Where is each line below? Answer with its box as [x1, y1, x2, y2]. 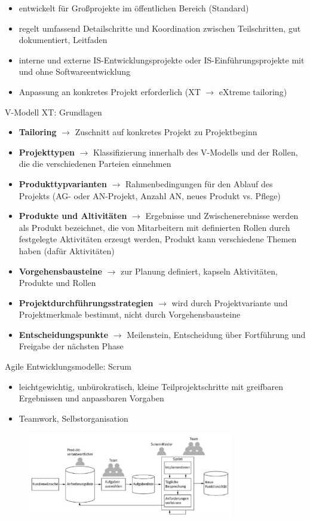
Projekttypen [19, 145, 75, 158]
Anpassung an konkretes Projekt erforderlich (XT [19, 85, 201, 98]
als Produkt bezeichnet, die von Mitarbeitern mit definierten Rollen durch [19, 221, 290, 233]
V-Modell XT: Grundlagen [5, 105, 102, 118]
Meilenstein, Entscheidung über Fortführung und [127, 328, 306, 340]
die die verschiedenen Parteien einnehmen [19, 157, 171, 170]
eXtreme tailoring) [219, 85, 287, 98]
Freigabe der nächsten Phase [19, 340, 124, 352]
